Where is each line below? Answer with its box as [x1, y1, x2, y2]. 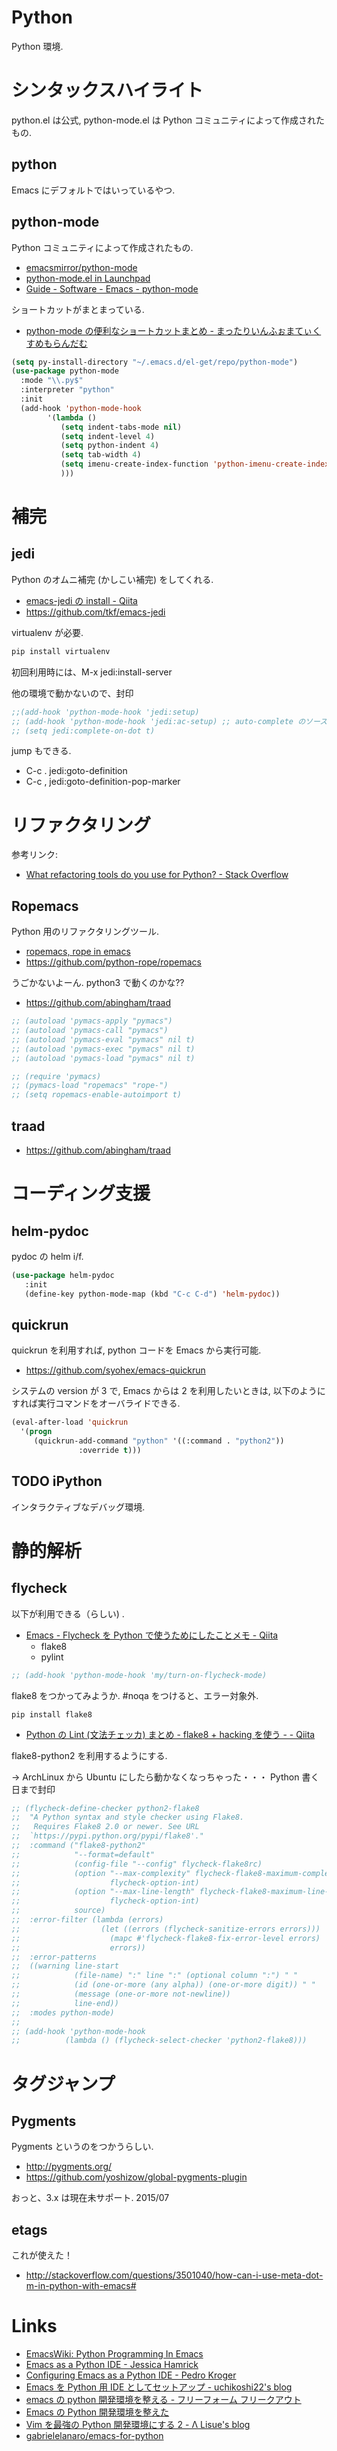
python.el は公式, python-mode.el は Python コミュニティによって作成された [11, 114, 326, 126]
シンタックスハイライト [11, 79, 204, 102]
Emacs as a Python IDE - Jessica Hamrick [25, 2359, 199, 2371]
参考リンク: [11, 849, 59, 861]
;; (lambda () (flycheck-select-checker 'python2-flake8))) [11, 2036, 308, 2046]
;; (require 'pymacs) [11, 1071, 102, 1081]
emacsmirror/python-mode [25, 261, 138, 273]
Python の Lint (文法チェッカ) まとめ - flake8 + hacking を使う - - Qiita [25, 1728, 316, 1740]
